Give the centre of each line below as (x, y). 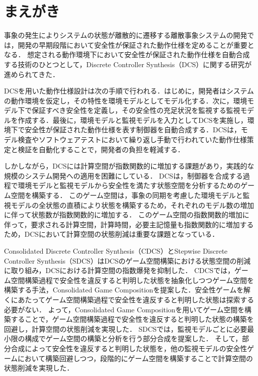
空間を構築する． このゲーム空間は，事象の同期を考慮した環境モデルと (127, 195)
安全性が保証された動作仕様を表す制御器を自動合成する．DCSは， (133, 130)
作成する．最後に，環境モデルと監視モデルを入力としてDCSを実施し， (132, 120)
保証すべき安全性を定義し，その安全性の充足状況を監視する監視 (136, 110)
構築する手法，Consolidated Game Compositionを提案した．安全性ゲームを (124, 290)
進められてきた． (32, 74)
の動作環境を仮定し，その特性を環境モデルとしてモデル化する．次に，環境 (126, 100)
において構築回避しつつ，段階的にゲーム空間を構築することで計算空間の (135, 358)
